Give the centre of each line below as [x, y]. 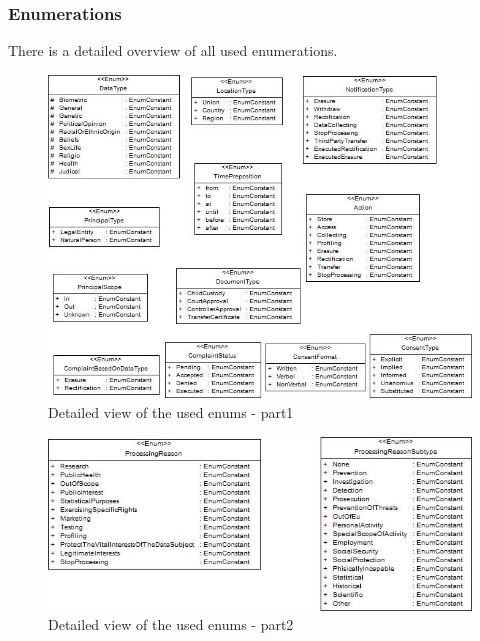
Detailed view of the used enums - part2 [171, 624]
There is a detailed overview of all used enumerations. [173, 50]
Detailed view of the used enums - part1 [171, 411]
